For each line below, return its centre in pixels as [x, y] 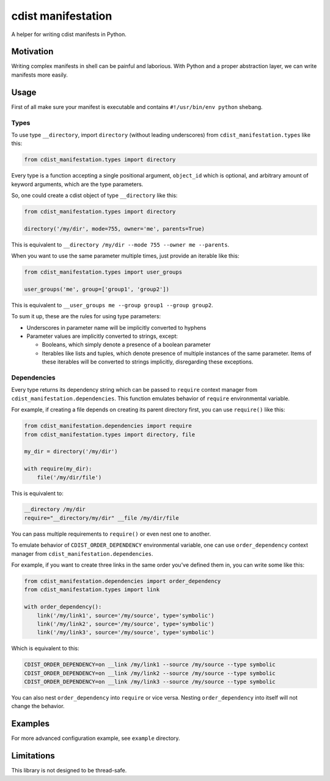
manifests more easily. [40, 75]
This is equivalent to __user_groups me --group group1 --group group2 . [112, 305]
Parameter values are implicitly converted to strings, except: [102, 336]
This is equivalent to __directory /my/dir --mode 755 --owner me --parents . [120, 244]
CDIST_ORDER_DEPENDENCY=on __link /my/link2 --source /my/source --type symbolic [150, 673]
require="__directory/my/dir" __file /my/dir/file [102, 518]
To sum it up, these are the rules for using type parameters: [86, 316]
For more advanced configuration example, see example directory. [96, 738]
